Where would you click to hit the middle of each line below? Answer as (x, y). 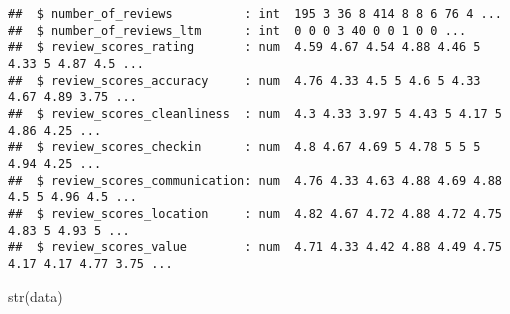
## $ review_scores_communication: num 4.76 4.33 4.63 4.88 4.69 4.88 (255, 180)
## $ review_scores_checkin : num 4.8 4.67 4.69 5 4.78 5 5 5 (244, 147)
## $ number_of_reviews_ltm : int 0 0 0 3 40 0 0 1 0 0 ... (237, 30)
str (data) (35, 295)
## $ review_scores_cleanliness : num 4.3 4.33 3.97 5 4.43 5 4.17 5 (255, 113)
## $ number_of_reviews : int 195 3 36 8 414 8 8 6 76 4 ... (255, 14)
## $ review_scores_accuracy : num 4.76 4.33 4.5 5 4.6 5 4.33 (244, 80)
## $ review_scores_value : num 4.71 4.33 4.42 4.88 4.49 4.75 (255, 247)
